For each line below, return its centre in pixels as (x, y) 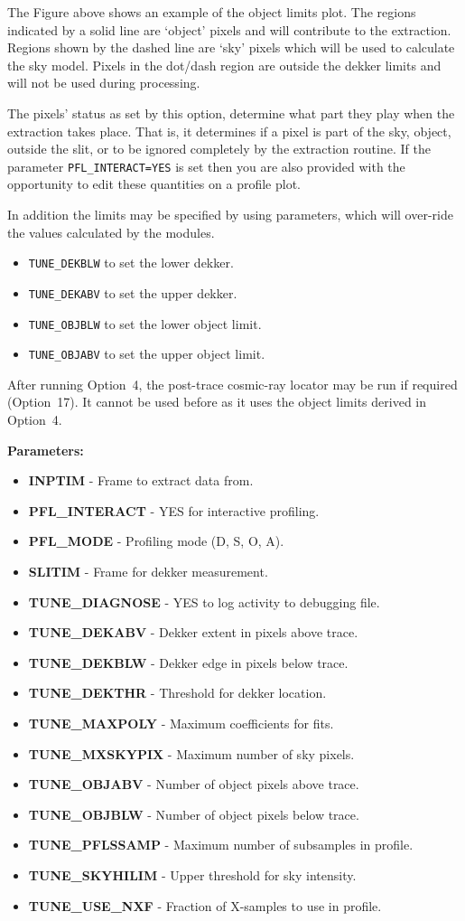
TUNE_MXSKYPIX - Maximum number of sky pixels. (191, 753)
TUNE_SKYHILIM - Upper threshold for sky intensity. (192, 874)
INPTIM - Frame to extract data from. (141, 480)
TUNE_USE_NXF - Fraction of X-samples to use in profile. (205, 905)
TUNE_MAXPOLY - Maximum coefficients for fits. (181, 723)
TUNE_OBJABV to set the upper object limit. (147, 354)
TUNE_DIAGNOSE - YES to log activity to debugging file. (204, 601)
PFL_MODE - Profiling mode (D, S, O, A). (156, 541)
